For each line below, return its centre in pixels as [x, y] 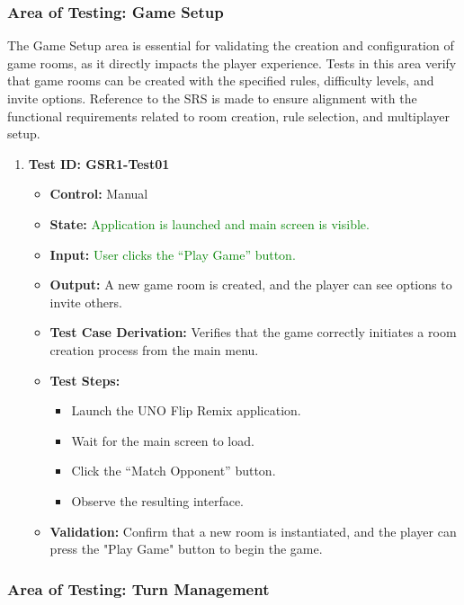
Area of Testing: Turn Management [138, 588]
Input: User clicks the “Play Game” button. [173, 254]
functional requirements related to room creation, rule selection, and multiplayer [228, 116]
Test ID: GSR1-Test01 [99, 163]
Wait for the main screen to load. [163, 440]
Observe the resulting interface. [157, 500]
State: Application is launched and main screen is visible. [210, 223]
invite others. [86, 302]
